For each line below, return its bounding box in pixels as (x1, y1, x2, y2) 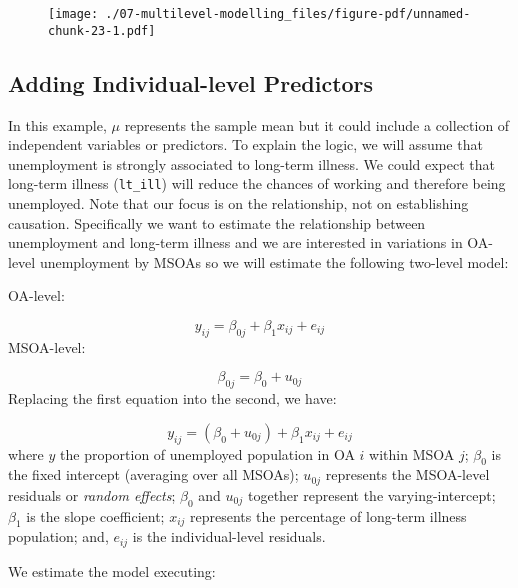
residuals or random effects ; (8, 484, 176, 505)
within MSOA (369, 443, 455, 464)
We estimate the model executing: (8, 560, 216, 581)
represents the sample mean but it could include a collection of (124, 114, 510, 135)
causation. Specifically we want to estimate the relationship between (8, 212, 426, 233)
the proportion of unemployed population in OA (60, 443, 355, 464)
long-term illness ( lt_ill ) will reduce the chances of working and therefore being (8, 173, 506, 194)
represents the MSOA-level (325, 464, 490, 485)
